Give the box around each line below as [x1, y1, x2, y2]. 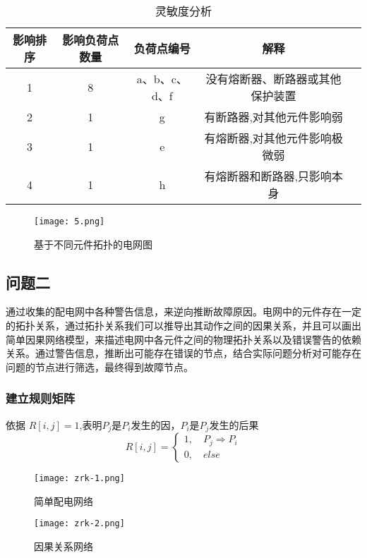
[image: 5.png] [34, 217, 105, 226]
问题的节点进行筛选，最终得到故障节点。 [6, 359, 193, 374]
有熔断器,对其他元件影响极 [204, 130, 343, 146]
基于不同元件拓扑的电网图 [34, 236, 152, 251]
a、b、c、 [136, 71, 188, 87]
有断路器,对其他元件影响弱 [204, 109, 343, 125]
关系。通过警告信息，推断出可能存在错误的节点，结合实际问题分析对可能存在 [6, 346, 361, 360]
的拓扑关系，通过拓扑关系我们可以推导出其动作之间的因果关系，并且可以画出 [6, 318, 361, 333]
